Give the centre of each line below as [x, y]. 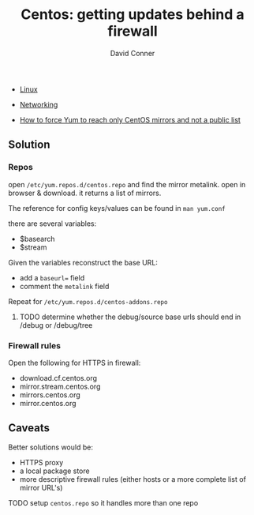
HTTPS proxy [41, 462]
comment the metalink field [64, 286]
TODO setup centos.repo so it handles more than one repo [103, 502]
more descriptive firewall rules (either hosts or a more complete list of [133, 479]
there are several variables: [52, 224]
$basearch [37, 239]
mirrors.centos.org [50, 395]
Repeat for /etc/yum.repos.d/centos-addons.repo [88, 301]
